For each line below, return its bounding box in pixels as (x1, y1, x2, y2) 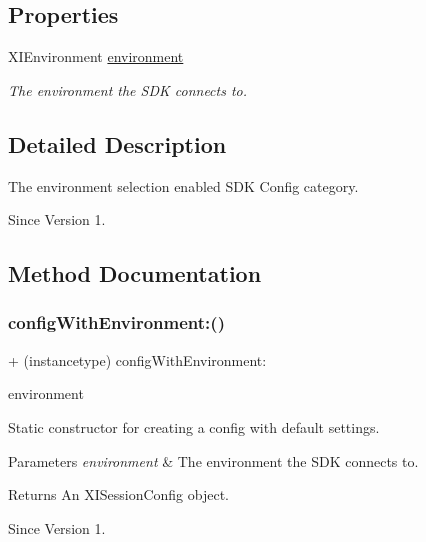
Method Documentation (8, 258, 262, 289)
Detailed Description (8, 128, 227, 159)
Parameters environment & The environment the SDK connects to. (8, 450, 419, 471)
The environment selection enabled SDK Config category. (8, 175, 359, 196)
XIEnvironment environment (8, 46, 184, 67)
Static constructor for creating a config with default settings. (8, 416, 380, 437)
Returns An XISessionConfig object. (8, 484, 229, 505)
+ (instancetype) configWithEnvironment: (8, 349, 267, 370)
